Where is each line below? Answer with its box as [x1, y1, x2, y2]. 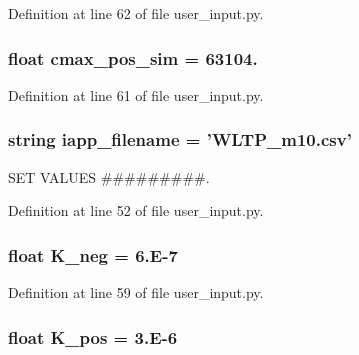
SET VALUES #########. [8, 166, 210, 187]
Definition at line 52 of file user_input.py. [8, 200, 264, 221]
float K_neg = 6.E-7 [8, 242, 178, 267]
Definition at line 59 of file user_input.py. [8, 282, 264, 303]
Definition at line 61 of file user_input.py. [8, 84, 264, 105]
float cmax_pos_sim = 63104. [8, 45, 258, 70]
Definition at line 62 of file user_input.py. [8, 3, 264, 23]
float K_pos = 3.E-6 [8, 324, 178, 349]
